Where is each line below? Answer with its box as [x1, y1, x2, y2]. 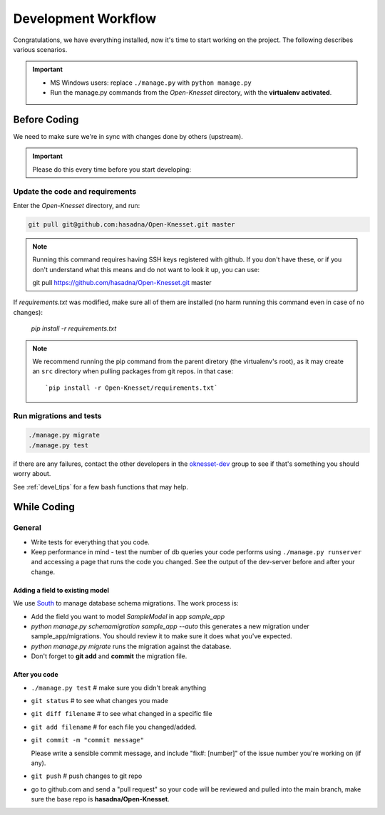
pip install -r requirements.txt [31, 324, 117, 333]
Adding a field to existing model [13, 586, 110, 594]
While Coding [13, 501, 75, 513]
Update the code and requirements [13, 186, 137, 196]
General [13, 523, 42, 533]
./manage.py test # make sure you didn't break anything [31, 683, 207, 692]
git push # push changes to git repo [31, 772, 143, 780]
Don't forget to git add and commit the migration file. [31, 652, 188, 660]
